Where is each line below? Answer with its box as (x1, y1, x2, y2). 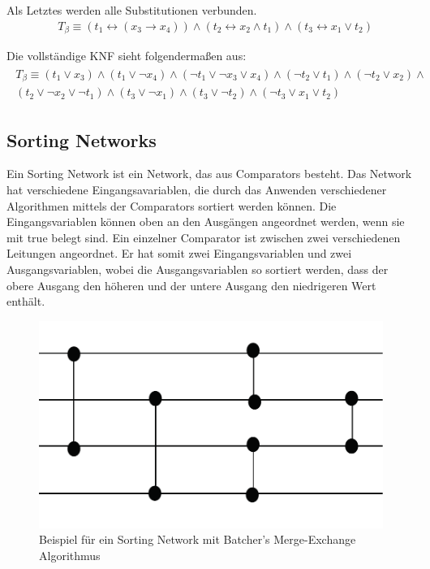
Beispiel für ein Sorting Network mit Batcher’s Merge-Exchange (39, 531, 356, 548)
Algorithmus (39, 546, 101, 563)
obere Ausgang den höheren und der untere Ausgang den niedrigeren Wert (6, 276, 376, 293)
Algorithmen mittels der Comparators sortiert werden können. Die (6, 197, 337, 214)
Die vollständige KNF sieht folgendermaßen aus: (6, 47, 247, 64)
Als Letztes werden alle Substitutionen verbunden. (6, 2, 257, 18)
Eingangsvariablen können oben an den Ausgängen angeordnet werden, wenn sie (6, 213, 405, 230)
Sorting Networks (6, 127, 157, 152)
